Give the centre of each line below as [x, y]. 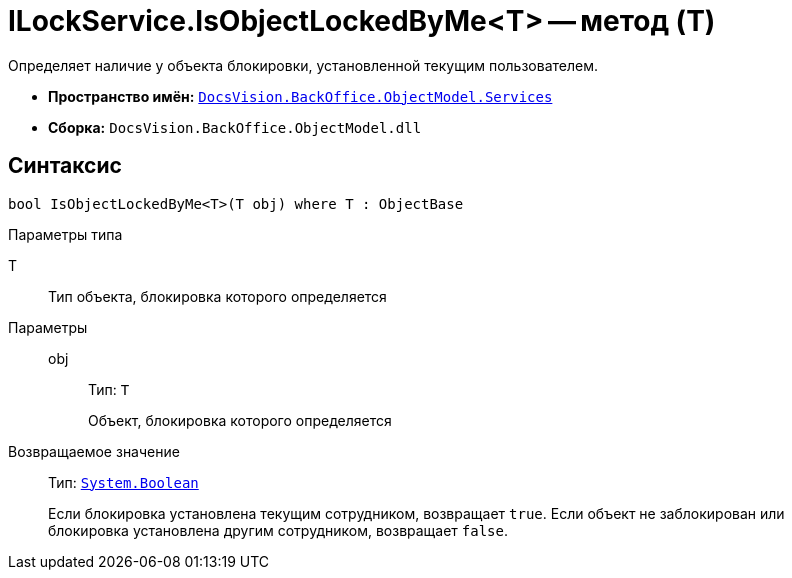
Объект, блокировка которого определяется [240, 420]
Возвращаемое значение [94, 451]
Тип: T [109, 389]
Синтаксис [65, 166]
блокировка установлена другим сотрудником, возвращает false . [278, 530]
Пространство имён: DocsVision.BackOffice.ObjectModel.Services [300, 96]
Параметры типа [65, 234]
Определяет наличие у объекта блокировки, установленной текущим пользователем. [303, 65]
